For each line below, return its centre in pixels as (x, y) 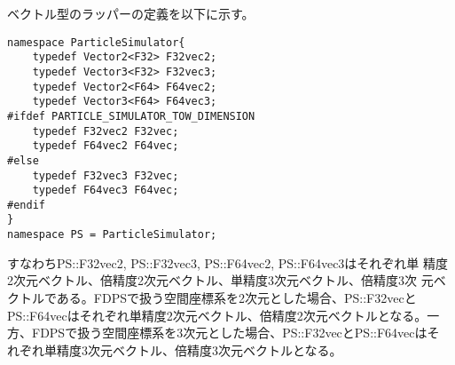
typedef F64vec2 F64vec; (106, 146)
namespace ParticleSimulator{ (96, 42)
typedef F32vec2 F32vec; (106, 131)
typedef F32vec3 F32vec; (106, 175)
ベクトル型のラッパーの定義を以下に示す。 (131, 13)
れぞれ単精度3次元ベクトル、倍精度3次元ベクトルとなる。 (175, 349)
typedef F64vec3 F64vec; (106, 190)
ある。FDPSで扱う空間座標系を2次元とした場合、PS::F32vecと (236, 297)
